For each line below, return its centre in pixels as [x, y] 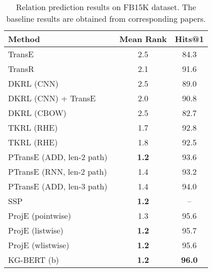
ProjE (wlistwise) [39, 245]
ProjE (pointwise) [40, 216]
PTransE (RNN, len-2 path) [58, 171]
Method [24, 39]
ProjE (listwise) [36, 230]
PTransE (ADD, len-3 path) [58, 186]
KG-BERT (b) [34, 260]
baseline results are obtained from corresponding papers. [106, 18]
